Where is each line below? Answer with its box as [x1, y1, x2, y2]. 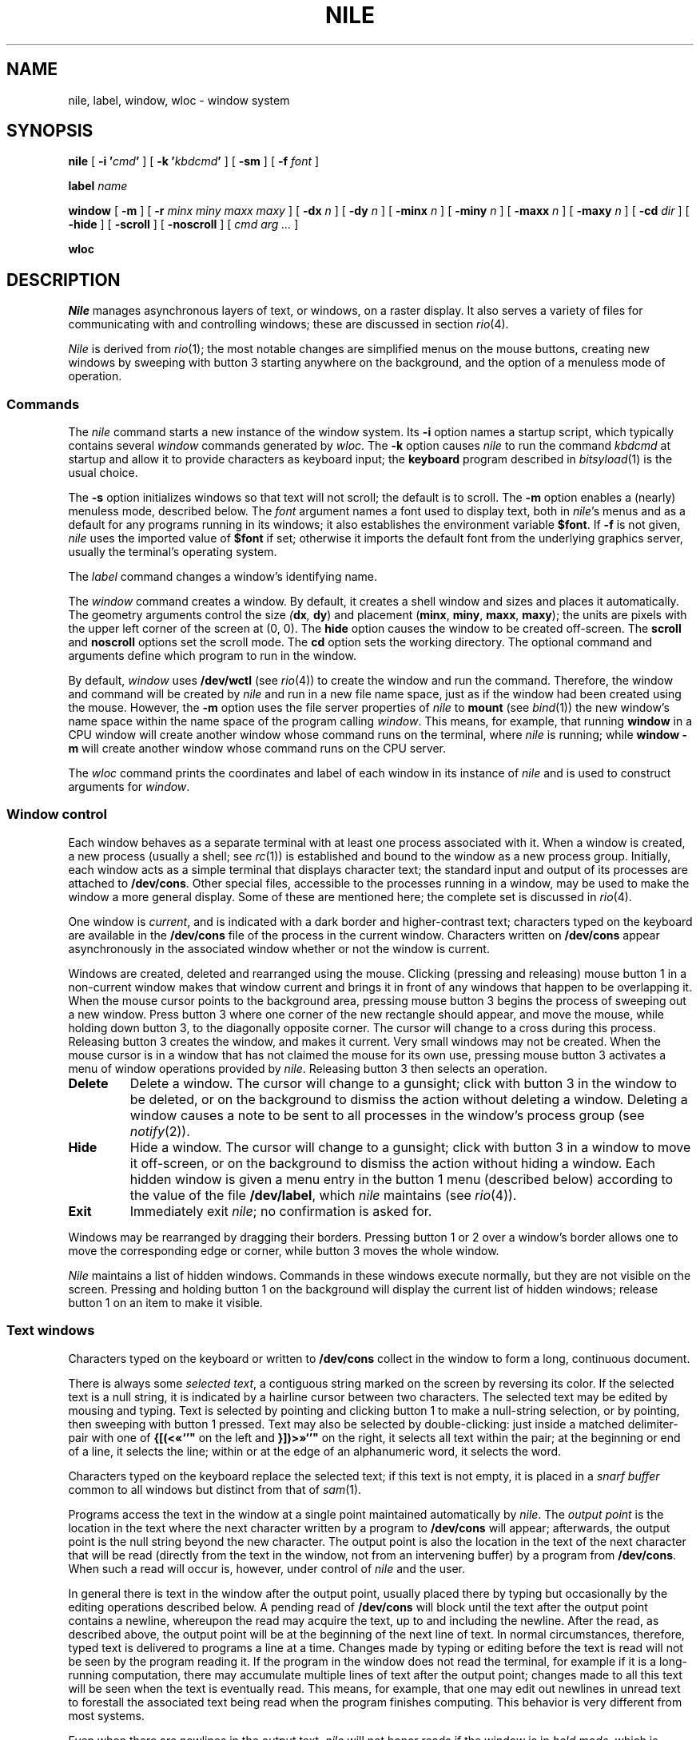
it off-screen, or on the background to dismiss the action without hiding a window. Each [129, 1154, 656, 1171]
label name [68, 179, 128, 193]
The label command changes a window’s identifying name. [68, 570, 377, 584]
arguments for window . [68, 780, 190, 794]
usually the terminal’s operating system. [68, 545, 277, 559]
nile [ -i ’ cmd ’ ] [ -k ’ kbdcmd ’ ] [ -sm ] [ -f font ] [68, 154, 320, 169]
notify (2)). [129, 1122, 190, 1139]
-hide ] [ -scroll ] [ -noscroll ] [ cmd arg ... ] [68, 217, 299, 232]
